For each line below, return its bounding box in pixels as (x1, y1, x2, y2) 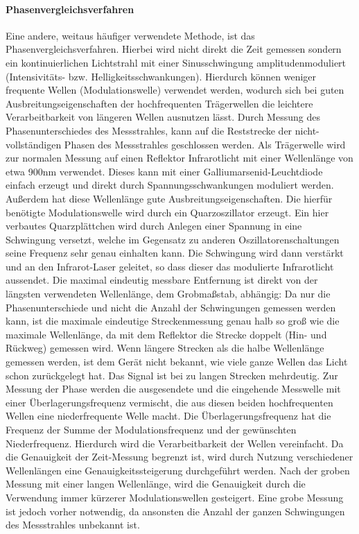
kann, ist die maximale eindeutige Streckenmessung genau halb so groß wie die (6, 313, 340, 328)
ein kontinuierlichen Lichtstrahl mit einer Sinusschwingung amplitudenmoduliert (6, 55, 347, 69)
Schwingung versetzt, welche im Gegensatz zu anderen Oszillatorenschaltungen (6, 232, 340, 246)
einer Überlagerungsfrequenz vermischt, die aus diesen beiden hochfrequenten (6, 395, 333, 409)
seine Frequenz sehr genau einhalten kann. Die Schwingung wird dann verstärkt (6, 246, 344, 260)
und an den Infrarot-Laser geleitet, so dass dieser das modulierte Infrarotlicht (6, 259, 334, 273)
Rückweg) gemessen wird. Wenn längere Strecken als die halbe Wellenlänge (6, 341, 324, 355)
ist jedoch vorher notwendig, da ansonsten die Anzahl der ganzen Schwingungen (6, 503, 345, 518)
